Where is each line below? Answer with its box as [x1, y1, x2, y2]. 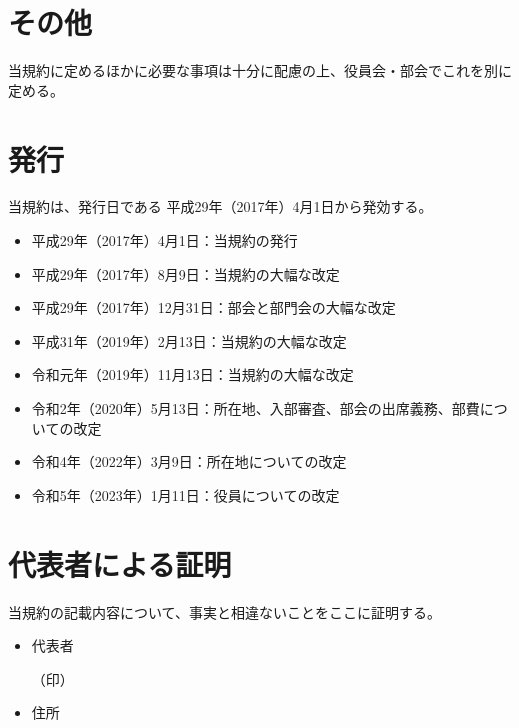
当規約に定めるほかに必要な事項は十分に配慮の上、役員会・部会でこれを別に [8, 60, 512, 81]
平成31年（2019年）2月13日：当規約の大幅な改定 [31, 330, 347, 351]
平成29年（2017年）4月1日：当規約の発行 [31, 230, 298, 251]
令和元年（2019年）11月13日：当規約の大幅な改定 [31, 364, 354, 385]
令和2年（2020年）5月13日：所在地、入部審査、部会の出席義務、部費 [31, 398, 480, 418]
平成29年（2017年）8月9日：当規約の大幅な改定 [31, 263, 340, 284]
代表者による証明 [8, 543, 232, 584]
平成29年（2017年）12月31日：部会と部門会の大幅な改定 [31, 297, 396, 318]
